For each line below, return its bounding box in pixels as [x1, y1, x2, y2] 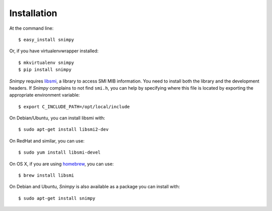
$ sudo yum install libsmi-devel [18, 150, 101, 156]
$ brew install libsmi [18, 173, 75, 178]
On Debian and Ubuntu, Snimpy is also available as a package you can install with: [9, 184, 180, 190]
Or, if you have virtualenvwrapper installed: [9, 48, 99, 54]
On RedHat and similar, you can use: [9, 137, 85, 144]
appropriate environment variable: [9, 92, 80, 98]
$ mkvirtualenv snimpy [18, 59, 75, 65]
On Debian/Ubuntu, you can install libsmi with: [9, 115, 105, 121]
